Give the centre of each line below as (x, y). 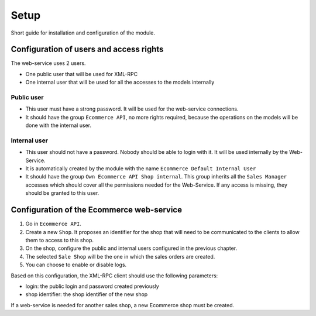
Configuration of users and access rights (87, 49)
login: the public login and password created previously (92, 286)
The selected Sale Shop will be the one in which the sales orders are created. (120, 256)
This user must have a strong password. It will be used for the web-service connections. (132, 109)
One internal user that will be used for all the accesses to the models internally (120, 83)
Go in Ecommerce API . (54, 224)
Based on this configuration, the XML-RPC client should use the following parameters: (114, 276)
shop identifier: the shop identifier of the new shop (87, 294)
